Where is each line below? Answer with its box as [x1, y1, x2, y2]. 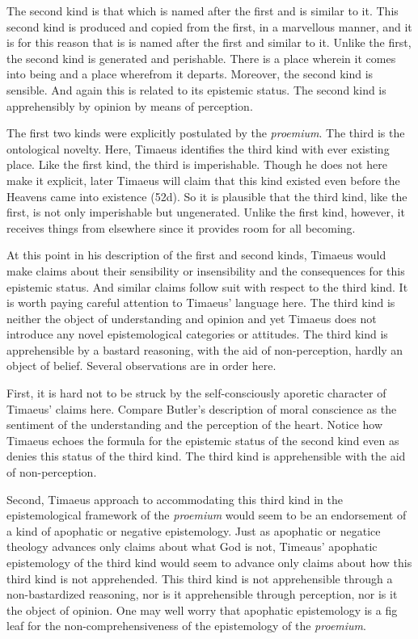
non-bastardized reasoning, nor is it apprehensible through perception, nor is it [6, 586, 398, 603]
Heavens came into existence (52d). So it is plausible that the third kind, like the [6, 187, 407, 204]
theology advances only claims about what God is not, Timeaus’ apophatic [6, 538, 378, 555]
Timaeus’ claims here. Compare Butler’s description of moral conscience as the [6, 400, 397, 417]
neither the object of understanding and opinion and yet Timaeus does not [6, 309, 377, 326]
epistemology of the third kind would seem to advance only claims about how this [6, 554, 412, 570]
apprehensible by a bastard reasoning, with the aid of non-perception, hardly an [6, 341, 403, 358]
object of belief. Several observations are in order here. [6, 357, 277, 374]
